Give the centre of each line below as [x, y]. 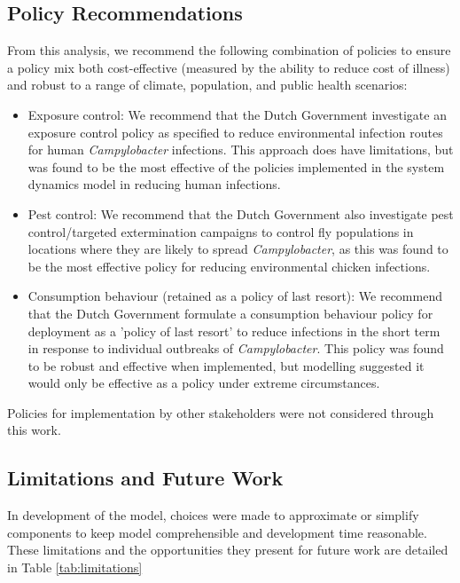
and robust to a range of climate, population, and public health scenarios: [207, 85]
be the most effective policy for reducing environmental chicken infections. [229, 266]
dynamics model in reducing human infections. [154, 184]
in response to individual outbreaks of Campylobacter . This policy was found [236, 348]
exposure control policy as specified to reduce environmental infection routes [235, 132]
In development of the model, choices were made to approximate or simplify [213, 515]
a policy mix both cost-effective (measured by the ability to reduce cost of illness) [229, 67]
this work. [34, 430]
